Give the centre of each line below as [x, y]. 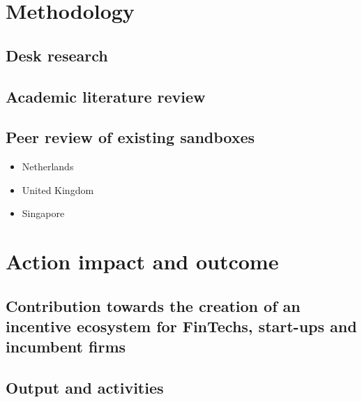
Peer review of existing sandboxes [130, 137]
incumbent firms [66, 347]
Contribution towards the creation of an [153, 305]
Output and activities [85, 388]
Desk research [57, 55]
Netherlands [48, 166]
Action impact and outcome [142, 261]
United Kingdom [58, 189]
